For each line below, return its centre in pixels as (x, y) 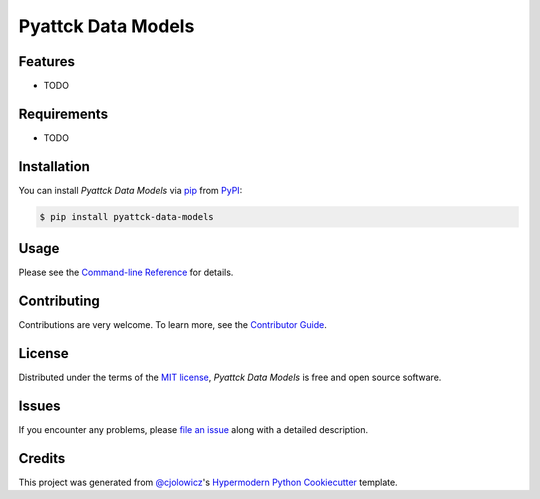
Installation (54, 166)
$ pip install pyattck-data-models (126, 216)
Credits (42, 458)
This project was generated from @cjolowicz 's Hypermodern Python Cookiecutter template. (208, 482)
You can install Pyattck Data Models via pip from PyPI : (130, 190)
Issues (39, 405)
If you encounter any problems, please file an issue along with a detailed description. (193, 430)
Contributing (59, 301)
